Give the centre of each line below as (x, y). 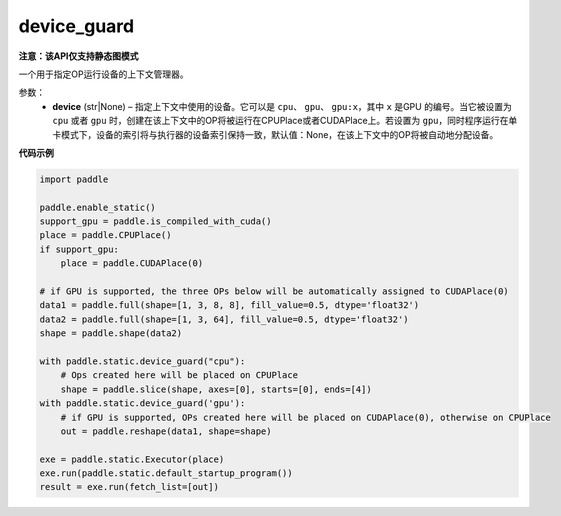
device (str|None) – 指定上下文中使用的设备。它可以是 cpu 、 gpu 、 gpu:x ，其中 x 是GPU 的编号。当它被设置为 (282, 106)
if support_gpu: (79, 249)
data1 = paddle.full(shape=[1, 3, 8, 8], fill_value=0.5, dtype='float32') (229, 305)
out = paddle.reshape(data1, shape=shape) (166, 431)
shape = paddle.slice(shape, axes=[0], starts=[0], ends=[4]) (216, 389)
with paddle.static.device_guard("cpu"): (142, 361)
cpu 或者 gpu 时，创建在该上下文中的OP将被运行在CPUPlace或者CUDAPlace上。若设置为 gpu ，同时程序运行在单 (285, 121)
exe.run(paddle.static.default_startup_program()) (166, 473)
